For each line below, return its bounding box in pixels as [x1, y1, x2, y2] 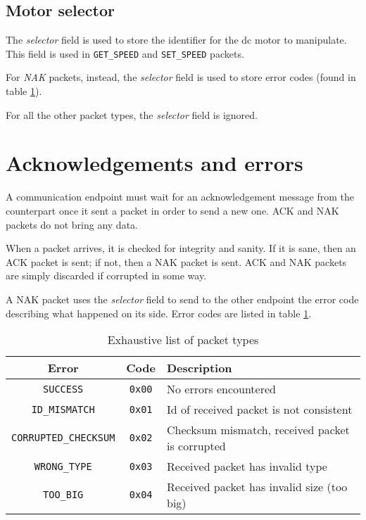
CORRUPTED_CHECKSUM [11, 432, 115, 444]
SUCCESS [43, 383, 84, 395]
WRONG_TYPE [34, 460, 92, 472]
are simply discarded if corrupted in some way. [6, 268, 207, 283]
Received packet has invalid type [167, 458, 327, 475]
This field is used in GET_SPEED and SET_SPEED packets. [6, 46, 244, 61]
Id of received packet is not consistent [167, 401, 353, 418]
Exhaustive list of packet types [107, 331, 259, 348]
